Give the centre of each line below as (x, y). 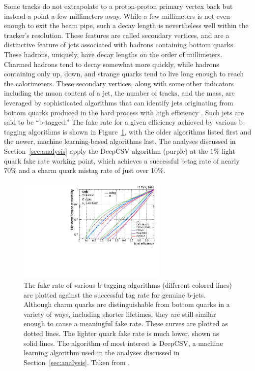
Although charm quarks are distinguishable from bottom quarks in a (127, 304)
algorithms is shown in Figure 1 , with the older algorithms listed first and (140, 131)
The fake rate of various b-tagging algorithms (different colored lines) (128, 285)
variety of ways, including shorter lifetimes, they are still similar (120, 314)
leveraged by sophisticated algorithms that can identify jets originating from (119, 102)
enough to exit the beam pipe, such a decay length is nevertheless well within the (126, 25)
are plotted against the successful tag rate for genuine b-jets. (115, 294)
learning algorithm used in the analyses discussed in (102, 353)
